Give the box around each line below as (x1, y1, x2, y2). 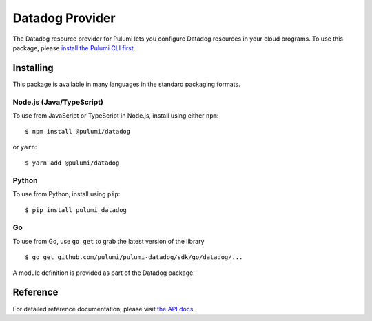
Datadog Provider (12, 10, 116, 25)
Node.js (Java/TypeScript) (12, 97, 103, 107)
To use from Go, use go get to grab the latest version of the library (12, 237, 205, 245)
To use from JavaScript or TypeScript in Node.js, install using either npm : (12, 111, 219, 120)
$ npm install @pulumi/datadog (25, 127, 131, 136)
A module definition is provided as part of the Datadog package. (12, 269, 196, 277)
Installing (12, 62, 54, 74)
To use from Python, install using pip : (12, 190, 121, 198)
